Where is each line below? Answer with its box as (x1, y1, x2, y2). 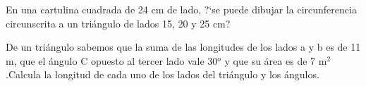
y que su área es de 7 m (224, 53, 327, 68)
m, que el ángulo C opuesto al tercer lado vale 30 (6, 53, 218, 68)
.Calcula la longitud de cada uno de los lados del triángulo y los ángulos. (6, 67, 319, 82)
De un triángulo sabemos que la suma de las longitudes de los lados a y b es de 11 (6, 39, 361, 54)
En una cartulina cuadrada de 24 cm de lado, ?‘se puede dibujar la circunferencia (6, 2, 357, 16)
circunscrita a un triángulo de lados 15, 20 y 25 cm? (6, 16, 231, 30)
